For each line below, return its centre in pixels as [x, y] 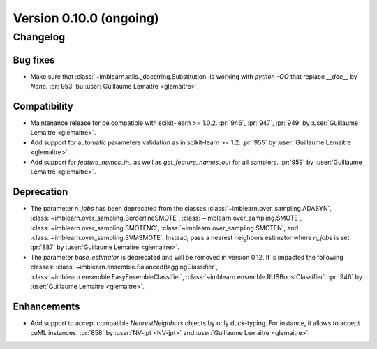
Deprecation [40, 192]
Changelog [39, 37]
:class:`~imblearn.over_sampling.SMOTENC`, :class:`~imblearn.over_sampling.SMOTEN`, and [164, 228]
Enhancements [46, 306]
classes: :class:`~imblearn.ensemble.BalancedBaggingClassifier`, [124, 267]
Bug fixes [34, 60]
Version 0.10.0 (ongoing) [86, 18]
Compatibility [43, 106]
